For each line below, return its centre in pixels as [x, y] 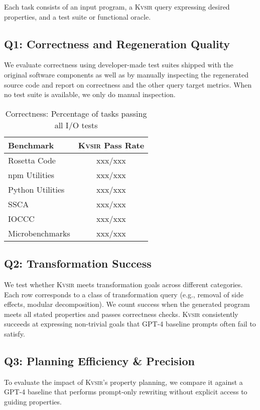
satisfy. [15, 333]
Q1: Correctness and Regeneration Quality [117, 44]
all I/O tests [76, 125]
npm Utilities [31, 175]
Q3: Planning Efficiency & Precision [99, 360]
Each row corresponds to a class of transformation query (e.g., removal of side [124, 294]
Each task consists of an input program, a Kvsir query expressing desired [117, 7]
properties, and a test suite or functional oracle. [78, 16]
